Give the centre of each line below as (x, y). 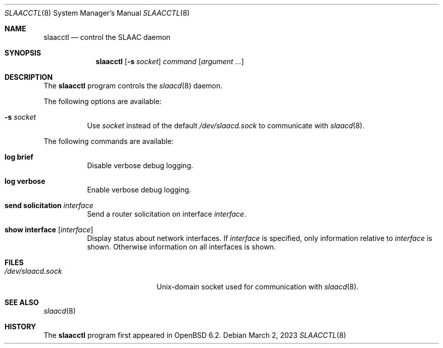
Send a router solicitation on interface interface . (167, 214)
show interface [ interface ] (49, 230)
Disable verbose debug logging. (140, 165)
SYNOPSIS (23, 53)
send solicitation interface (49, 205)
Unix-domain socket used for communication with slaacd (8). (258, 287)
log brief (19, 157)
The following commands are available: (109, 141)
